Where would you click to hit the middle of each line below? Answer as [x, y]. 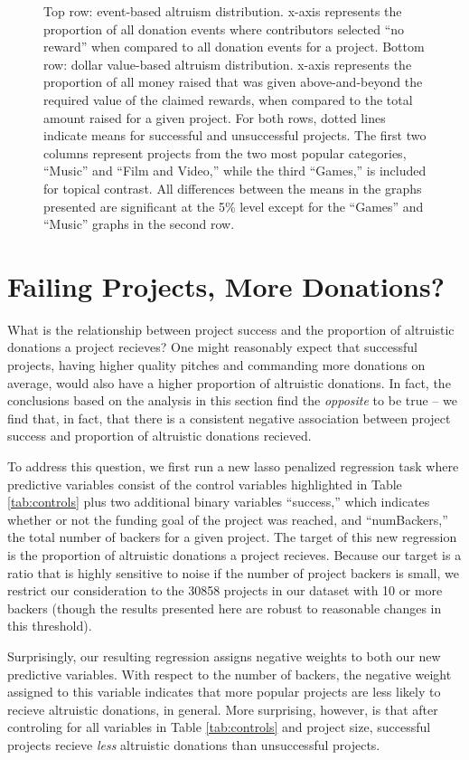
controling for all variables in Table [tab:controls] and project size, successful [219, 727]
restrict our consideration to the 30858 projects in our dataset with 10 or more [225, 590]
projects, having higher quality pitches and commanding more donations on [216, 365]
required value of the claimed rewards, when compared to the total [228, 99]
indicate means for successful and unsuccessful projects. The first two [235, 135]
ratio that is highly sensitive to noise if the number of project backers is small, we [233, 572]
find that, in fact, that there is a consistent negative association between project [229, 418]
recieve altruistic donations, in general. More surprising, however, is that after [223, 709]
